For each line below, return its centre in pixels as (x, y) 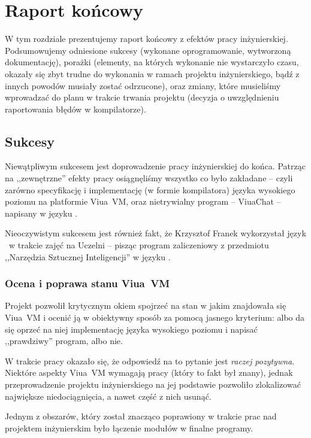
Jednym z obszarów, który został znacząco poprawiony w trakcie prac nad (141, 416)
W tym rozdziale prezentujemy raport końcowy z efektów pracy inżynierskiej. (147, 39)
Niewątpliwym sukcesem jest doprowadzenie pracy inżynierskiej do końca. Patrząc (155, 166)
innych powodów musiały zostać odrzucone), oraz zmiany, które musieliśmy (143, 85)
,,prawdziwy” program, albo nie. (64, 341)
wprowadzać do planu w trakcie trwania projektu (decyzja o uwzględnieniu (142, 97)
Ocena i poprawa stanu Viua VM (87, 283)
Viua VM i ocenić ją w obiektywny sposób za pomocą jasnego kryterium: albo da (155, 317)
